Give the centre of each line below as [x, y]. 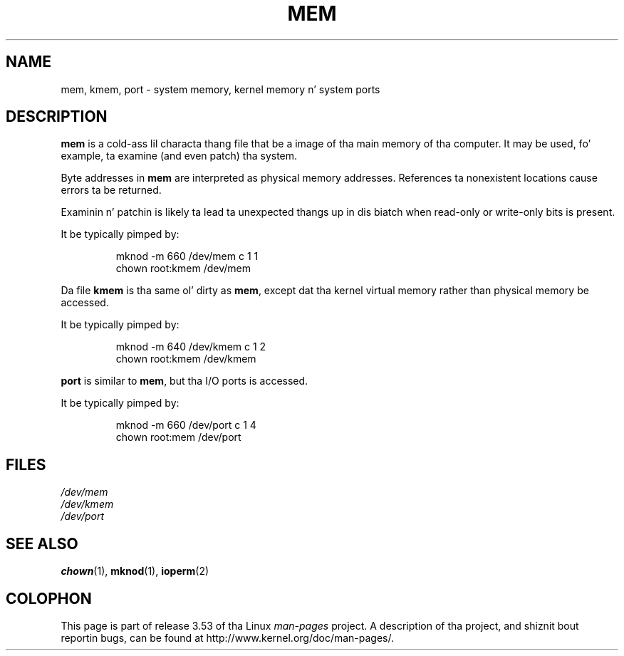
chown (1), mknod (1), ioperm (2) [135, 571]
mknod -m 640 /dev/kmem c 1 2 [191, 347]
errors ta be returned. [111, 190]
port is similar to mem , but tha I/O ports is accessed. [184, 381]
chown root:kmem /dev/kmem [186, 359]
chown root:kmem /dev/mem [183, 269]
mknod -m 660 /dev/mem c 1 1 [187, 256]
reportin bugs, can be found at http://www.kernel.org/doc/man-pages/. [228, 637]
